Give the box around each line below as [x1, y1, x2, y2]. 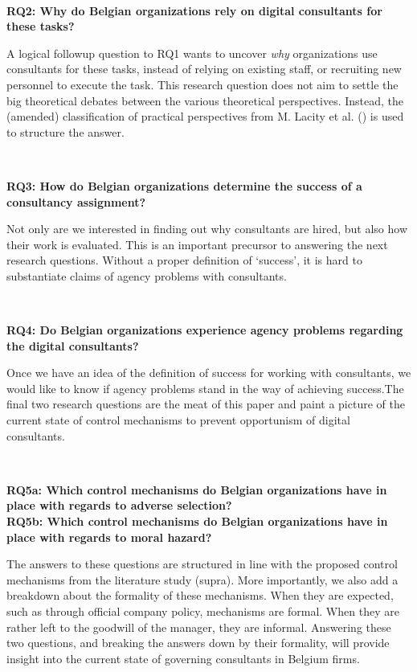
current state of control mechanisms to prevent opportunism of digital [6, 412, 350, 428]
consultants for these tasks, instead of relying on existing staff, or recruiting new [6, 60, 402, 77]
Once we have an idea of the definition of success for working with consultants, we [6, 364, 411, 381]
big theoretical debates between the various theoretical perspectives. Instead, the [6, 92, 404, 109]
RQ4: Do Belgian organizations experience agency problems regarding [6, 322, 403, 338]
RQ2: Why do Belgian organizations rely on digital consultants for [6, 2, 382, 18]
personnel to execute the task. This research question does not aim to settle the [6, 76, 399, 92]
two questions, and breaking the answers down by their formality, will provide [6, 634, 390, 651]
